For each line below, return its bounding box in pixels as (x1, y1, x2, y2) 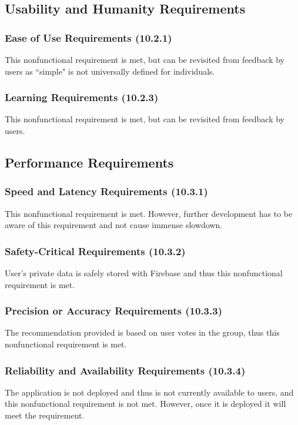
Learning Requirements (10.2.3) (5, 90, 159, 105)
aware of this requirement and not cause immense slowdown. (5, 219, 223, 231)
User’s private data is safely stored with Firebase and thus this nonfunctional (5, 267, 283, 279)
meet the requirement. (5, 409, 85, 421)
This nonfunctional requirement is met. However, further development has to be (5, 207, 293, 219)
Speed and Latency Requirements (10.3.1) (5, 184, 208, 199)
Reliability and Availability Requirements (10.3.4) (5, 363, 246, 377)
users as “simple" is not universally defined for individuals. (5, 65, 215, 77)
